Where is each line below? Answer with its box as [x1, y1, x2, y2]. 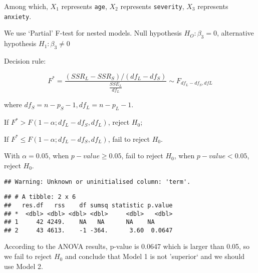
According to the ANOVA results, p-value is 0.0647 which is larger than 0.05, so [4, 241, 250, 251]
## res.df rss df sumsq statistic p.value [4, 201, 173, 209]
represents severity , [120, 1, 184, 11]
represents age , [61, 1, 107, 11]
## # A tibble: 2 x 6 [4, 193, 76, 201]
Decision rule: [4, 55, 46, 66]
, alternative [216, 28, 254, 38]
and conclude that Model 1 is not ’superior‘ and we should [65, 251, 245, 261]
